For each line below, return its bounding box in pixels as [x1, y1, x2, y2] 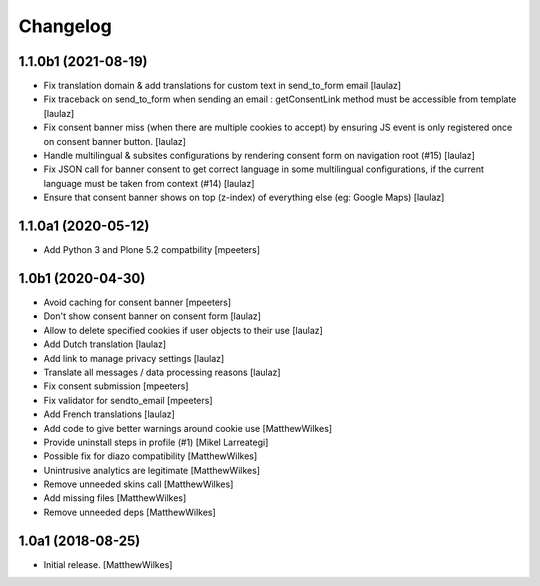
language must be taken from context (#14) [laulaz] [43, 177, 255, 189]
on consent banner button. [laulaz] [43, 135, 187, 147]
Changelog [18, 15, 112, 37]
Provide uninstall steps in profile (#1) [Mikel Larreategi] [43, 436, 269, 448]
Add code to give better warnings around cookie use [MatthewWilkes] [43, 422, 333, 434]
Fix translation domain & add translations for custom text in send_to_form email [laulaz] [43, 80, 402, 92]
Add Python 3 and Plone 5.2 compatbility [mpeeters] [43, 244, 260, 256]
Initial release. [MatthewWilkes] [43, 558, 173, 570]
